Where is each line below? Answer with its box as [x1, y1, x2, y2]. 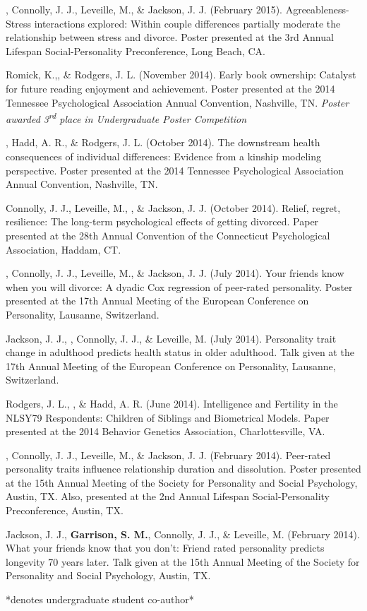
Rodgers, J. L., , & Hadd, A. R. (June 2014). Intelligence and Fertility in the [6, 396, 338, 410]
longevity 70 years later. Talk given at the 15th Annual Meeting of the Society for [6, 554, 360, 569]
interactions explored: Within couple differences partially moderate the [34, 16, 341, 30]
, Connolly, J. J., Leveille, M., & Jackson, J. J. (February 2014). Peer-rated [6, 447, 331, 462]
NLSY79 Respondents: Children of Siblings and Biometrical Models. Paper [6, 410, 330, 425]
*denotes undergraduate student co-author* [6, 592, 194, 607]
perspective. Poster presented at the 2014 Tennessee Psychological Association [6, 162, 344, 177]
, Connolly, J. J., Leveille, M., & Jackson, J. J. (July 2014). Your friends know [6, 266, 344, 280]
